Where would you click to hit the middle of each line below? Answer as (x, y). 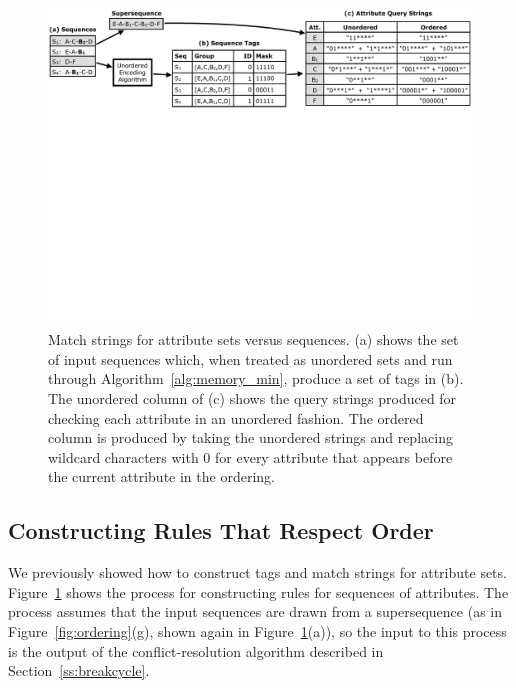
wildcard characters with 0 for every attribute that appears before (250, 456)
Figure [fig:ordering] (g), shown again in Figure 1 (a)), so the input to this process (257, 630)
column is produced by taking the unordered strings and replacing (250, 437)
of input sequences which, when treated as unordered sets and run (250, 358)
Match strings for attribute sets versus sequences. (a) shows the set (253, 339)
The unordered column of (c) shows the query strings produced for (252, 397)
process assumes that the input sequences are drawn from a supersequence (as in (255, 611)
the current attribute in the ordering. (161, 476)
